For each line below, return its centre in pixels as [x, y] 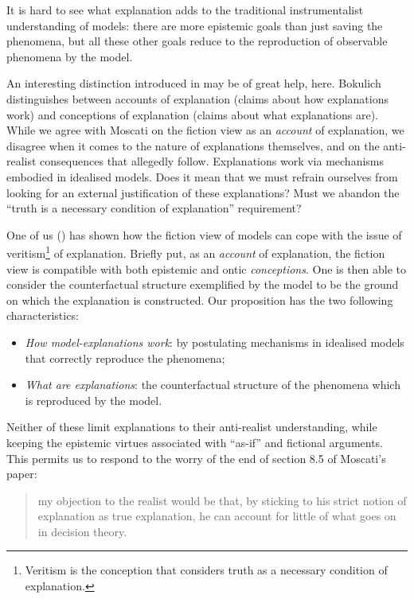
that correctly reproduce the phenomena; [125, 358]
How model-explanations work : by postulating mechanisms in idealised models [215, 342]
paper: [22, 474]
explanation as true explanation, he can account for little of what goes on [217, 516]
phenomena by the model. [70, 56]
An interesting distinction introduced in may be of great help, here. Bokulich [194, 83]
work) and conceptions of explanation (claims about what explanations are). [193, 114]
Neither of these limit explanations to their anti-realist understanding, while [192, 427]
